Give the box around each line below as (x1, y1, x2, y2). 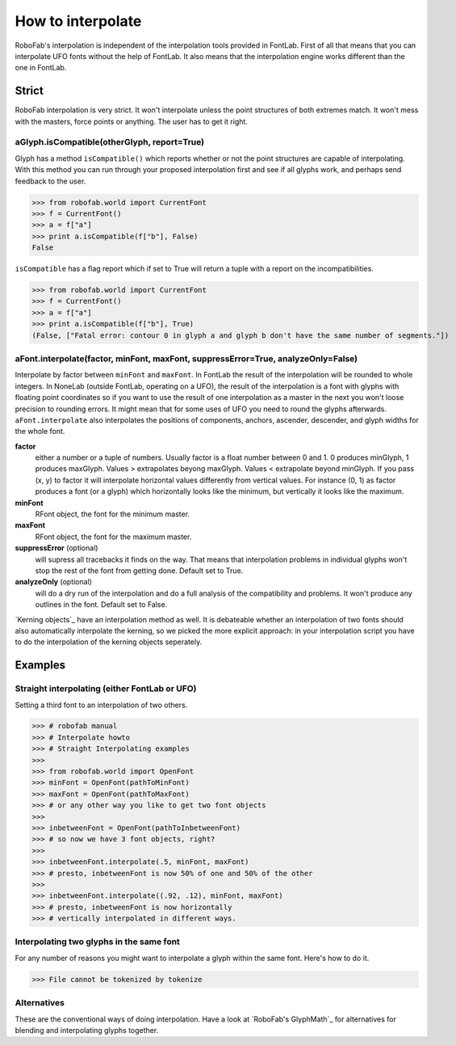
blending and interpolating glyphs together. (15, 1025, 159, 1034)
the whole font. (15, 427, 65, 436)
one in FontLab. (15, 63, 67, 73)
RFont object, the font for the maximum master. (35, 532, 192, 541)
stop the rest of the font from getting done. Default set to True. (35, 566, 244, 575)
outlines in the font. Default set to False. (35, 600, 168, 609)
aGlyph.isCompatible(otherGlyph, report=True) (15, 137, 205, 148)
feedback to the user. (15, 176, 86, 186)
